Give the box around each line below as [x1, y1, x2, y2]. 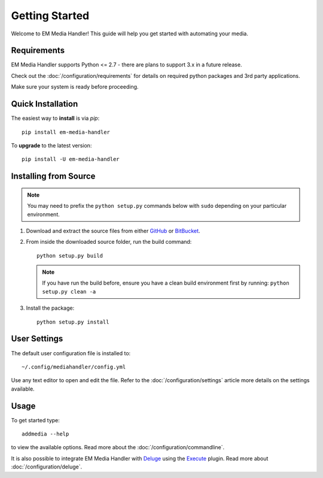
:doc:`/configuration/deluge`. [11, 463, 83, 470]
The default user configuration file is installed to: [11, 349, 131, 356]
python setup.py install [36, 318, 109, 325]
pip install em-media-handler [22, 129, 111, 135]
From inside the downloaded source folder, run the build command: [26, 238, 192, 246]
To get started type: [11, 416, 60, 423]
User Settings [11, 334, 63, 344]
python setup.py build [36, 252, 103, 259]
